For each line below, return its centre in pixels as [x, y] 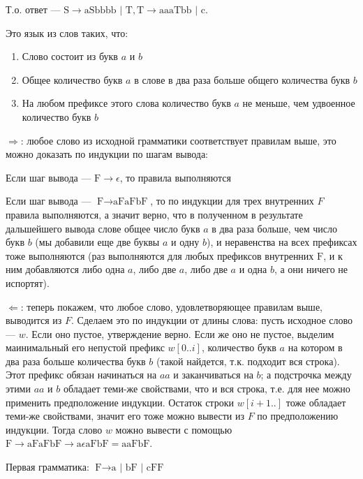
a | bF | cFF [138, 468]
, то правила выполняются [175, 177]
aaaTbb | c [182, 10]
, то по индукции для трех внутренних [232, 201]
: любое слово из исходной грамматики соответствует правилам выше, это [178, 140]
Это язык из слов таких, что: [67, 32]
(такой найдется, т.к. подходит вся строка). [248, 361]
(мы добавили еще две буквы [97, 242]
